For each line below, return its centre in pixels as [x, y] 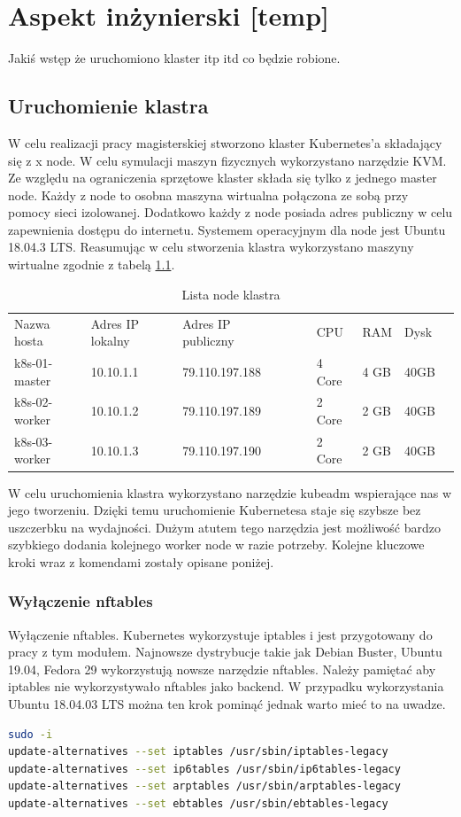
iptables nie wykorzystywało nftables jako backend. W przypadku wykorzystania [226, 686]
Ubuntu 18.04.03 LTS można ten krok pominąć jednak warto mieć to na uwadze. [227, 704]
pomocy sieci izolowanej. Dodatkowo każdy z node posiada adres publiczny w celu [230, 212]
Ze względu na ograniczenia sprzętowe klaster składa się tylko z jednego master [223, 178]
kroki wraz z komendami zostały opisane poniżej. [141, 561]
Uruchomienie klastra [108, 106]
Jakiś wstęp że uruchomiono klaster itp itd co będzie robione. [174, 58]
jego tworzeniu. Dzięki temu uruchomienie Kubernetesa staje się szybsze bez [215, 510]
